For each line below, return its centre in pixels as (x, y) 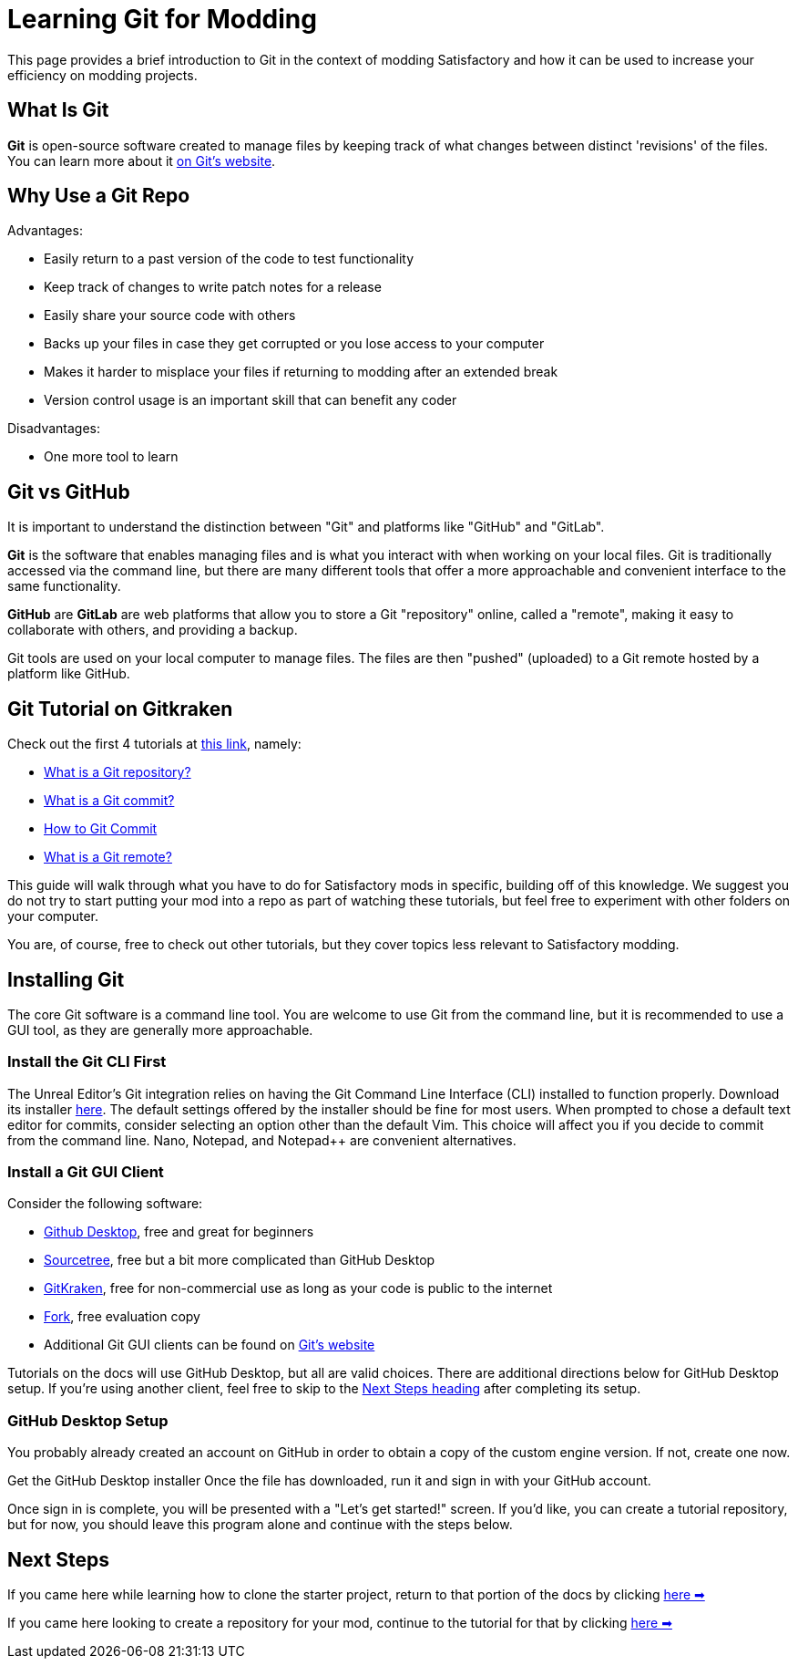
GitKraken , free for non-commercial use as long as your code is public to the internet (298, 1288)
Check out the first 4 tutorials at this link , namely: (154, 744)
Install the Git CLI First (87, 1062)
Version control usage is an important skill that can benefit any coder (251, 400)
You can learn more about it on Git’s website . (142, 160)
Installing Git (66, 979)
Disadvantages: (54, 429)
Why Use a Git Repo (99, 196)
